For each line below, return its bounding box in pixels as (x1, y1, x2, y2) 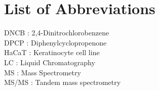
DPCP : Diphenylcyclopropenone (4, 37, 107, 48)
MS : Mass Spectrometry (4, 67, 81, 77)
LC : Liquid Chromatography (4, 57, 95, 67)
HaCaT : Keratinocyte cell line (4, 47, 100, 58)
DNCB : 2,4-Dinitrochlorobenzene (4, 27, 109, 38)
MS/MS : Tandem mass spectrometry (4, 77, 121, 87)
